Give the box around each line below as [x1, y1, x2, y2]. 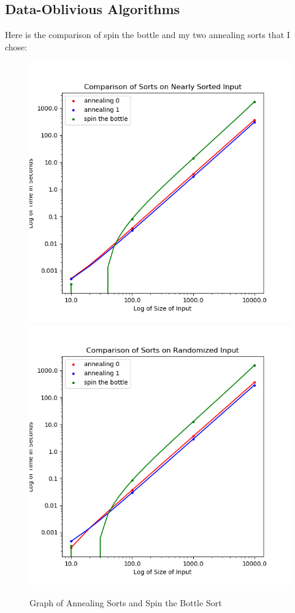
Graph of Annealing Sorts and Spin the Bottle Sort [29, 596, 222, 609]
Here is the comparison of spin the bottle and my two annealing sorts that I [5, 28, 290, 41]
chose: [5, 40, 28, 53]
